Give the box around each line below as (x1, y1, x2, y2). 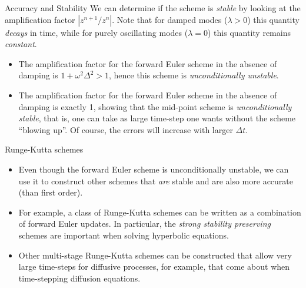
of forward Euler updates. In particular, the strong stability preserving (18, 217, 271, 230)
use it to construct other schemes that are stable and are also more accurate (18, 174, 294, 187)
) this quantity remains (207, 26, 291, 38)
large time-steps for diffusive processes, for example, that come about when (18, 260, 290, 273)
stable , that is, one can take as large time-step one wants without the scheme (18, 112, 296, 124)
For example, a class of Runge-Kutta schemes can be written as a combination (18, 206, 301, 218)
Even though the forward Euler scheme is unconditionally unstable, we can (18, 163, 289, 175)
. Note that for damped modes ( (112, 13, 228, 25)
